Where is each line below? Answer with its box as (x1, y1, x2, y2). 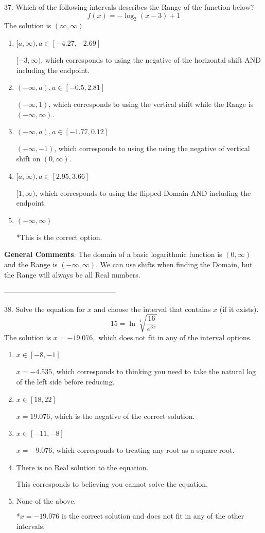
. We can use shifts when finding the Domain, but (95, 259, 253, 269)
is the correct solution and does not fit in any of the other (61, 510, 244, 521)
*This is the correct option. (16, 231, 102, 242)
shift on (16, 153, 41, 163)
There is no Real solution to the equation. (16, 464, 149, 472)
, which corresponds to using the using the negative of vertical (54, 143, 250, 154)
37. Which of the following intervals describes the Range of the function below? (4, 2, 254, 12)
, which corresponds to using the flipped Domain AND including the (35, 187, 251, 198)
